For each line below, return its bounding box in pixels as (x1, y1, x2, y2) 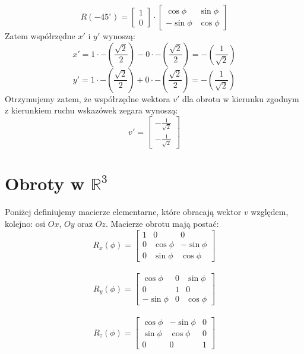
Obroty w (5, 171, 85, 195)
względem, (251, 206, 289, 218)
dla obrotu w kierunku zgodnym (182, 92, 299, 105)
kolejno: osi (5, 217, 46, 229)
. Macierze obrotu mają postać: (105, 217, 219, 229)
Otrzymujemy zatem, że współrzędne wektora (5, 92, 170, 105)
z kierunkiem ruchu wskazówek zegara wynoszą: (5, 104, 178, 116)
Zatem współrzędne (5, 30, 75, 42)
